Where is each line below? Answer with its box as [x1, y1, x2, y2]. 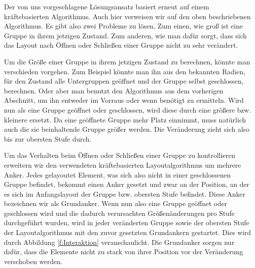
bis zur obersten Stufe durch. [4, 133, 92, 144]
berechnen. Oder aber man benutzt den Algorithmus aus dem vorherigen [4, 85, 223, 95]
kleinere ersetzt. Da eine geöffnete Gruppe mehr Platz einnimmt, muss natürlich [4, 114, 246, 124]
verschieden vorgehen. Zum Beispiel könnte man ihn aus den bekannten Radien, [4, 66, 246, 76]
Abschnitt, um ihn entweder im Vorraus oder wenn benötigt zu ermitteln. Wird [4, 95, 244, 105]
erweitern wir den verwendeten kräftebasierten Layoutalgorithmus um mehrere [4, 159, 241, 170]
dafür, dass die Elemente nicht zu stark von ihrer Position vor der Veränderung [4, 246, 243, 257]
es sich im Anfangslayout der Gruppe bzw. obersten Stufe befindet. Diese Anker [4, 188, 246, 199]
